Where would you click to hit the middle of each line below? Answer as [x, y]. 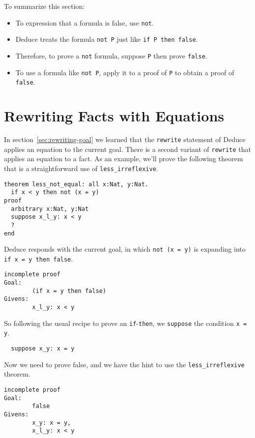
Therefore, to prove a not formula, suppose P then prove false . [111, 55]
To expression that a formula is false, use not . [85, 22]
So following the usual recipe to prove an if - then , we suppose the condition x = [126, 323]
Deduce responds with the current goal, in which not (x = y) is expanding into [125, 249]
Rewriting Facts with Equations [114, 116]
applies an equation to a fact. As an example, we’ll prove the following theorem [124, 159]
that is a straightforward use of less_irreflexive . [81, 168]
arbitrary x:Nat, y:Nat [50, 209]
